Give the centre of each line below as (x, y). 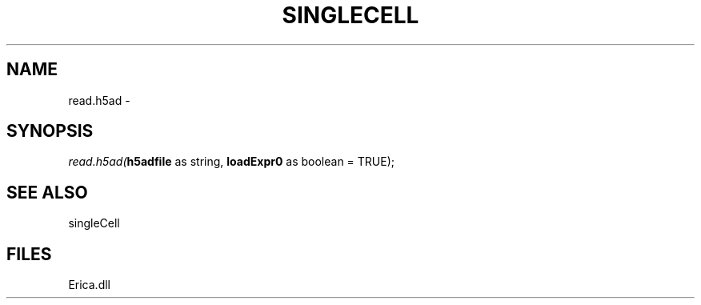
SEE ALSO (47, 192)
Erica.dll (89, 285)
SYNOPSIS (50, 131)
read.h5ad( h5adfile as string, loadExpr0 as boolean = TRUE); (232, 162)
